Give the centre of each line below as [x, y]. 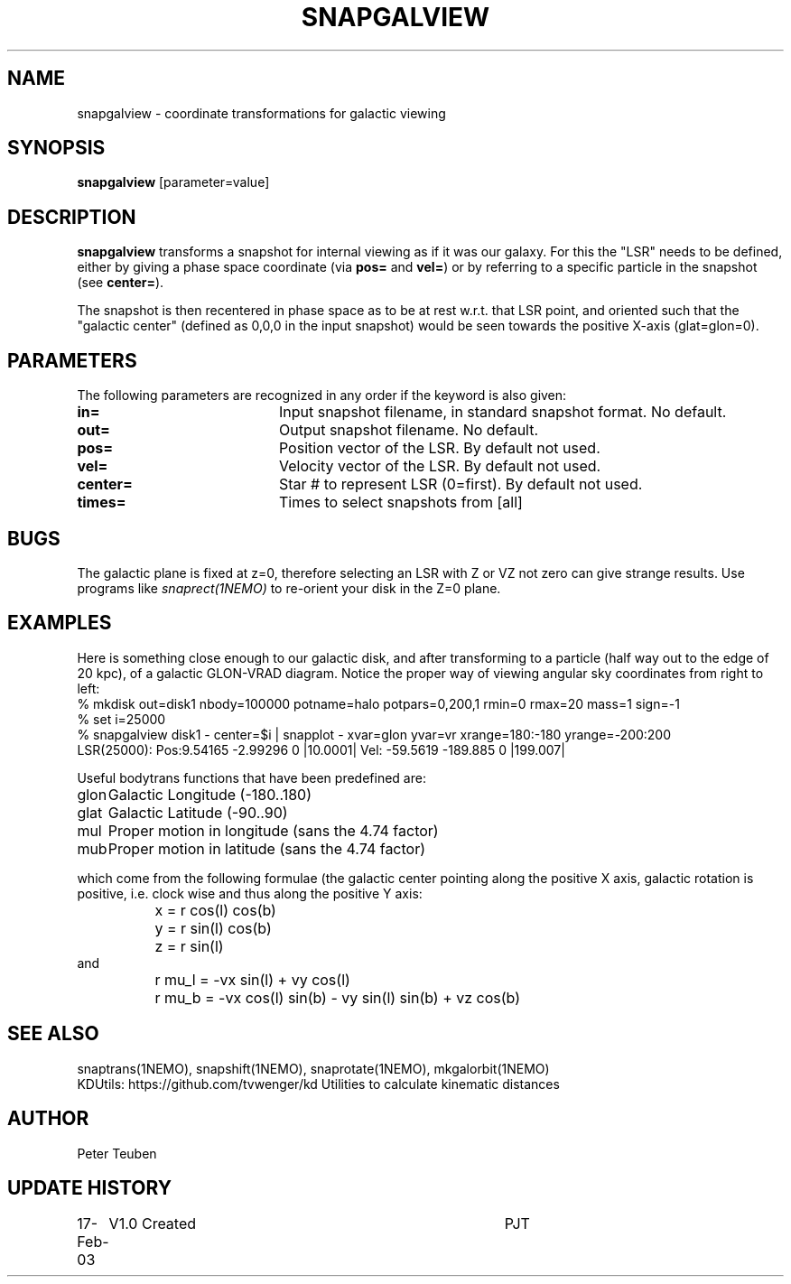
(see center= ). [121, 283]
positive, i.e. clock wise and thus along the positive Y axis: [250, 893]
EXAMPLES [60, 623]
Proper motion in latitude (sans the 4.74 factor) [267, 848]
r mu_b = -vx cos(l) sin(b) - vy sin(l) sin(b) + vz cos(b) [338, 997]
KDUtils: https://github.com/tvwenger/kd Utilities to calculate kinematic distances [318, 1084]
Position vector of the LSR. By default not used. [439, 448]
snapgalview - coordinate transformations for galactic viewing [261, 113]
